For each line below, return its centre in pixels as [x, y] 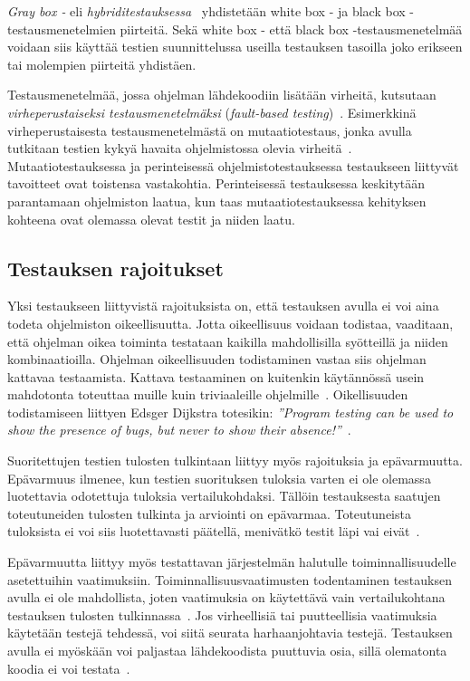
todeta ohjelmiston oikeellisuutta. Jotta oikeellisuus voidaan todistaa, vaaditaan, [230, 323]
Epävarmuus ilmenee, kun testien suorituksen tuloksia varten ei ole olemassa [219, 478]
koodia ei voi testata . [69, 668]
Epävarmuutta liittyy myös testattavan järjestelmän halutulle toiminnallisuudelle [232, 562]
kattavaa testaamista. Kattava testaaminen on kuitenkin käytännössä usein [216, 376]
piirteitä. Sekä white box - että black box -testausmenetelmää [291, 29]
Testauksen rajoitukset [115, 268]
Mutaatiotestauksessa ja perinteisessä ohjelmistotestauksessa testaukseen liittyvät [233, 165]
